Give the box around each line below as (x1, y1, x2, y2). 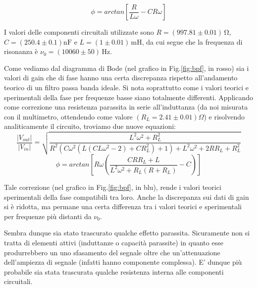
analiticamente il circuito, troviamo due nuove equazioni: (4, 121, 176, 131)
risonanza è (4, 46, 38, 57)
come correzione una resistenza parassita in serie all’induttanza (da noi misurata (4, 102, 248, 112)
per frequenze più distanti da (4, 211, 92, 221)
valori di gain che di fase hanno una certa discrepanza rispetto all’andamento (4, 72, 238, 83)
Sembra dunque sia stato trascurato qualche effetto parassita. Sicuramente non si (4, 228, 250, 238)
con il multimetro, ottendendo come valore (4, 111, 133, 121)
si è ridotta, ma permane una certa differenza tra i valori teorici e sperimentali (4, 201, 242, 212)
